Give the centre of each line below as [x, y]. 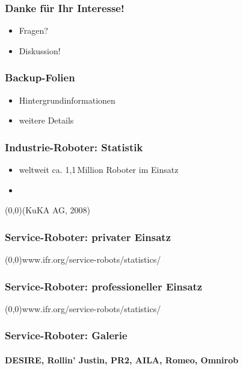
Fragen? [33, 30]
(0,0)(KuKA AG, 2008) [48, 210]
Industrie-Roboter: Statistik [74, 147]
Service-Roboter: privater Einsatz [88, 237]
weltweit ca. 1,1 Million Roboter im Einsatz [99, 170]
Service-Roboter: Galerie [66, 335]
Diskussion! [40, 50]
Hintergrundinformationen [67, 100]
